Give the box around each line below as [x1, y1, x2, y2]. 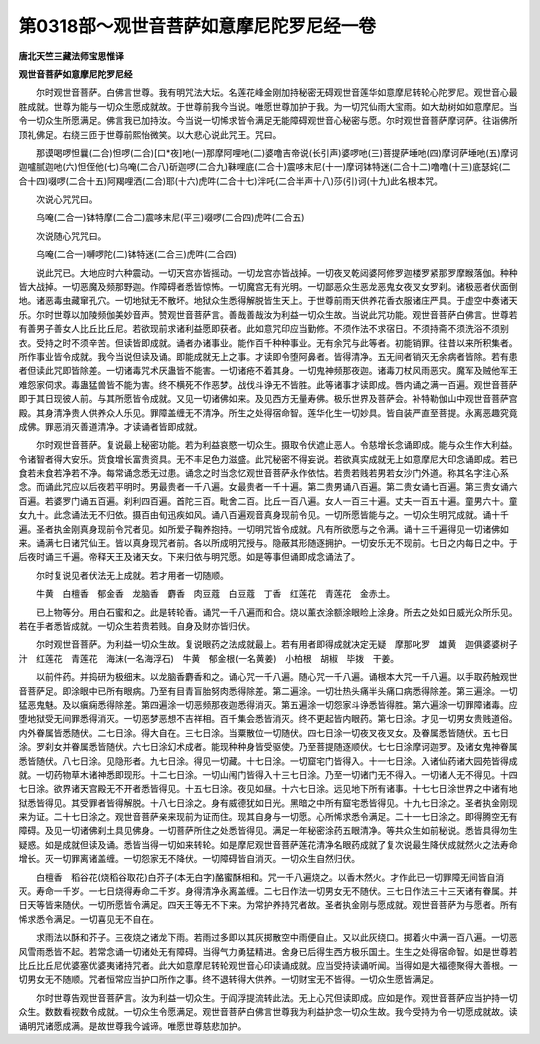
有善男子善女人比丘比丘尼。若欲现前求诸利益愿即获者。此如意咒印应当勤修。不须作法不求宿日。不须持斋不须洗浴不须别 [18, 323, 509, 335]
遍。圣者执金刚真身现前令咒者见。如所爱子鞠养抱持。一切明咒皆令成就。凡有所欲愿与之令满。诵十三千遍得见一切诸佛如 [18, 523, 509, 535]
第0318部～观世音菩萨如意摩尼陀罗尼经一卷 [18, 15, 377, 37]
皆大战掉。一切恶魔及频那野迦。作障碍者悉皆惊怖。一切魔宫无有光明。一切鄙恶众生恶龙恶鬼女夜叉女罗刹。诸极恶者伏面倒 [18, 281, 518, 293]
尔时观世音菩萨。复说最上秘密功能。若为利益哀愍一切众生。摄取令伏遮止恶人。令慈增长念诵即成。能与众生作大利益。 [35, 439, 518, 451]
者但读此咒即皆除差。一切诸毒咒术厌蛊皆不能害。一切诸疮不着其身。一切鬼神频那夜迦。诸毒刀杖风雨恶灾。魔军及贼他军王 [18, 365, 518, 377]
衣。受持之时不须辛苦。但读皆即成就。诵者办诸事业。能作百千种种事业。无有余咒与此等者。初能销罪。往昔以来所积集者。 [18, 336, 518, 349]
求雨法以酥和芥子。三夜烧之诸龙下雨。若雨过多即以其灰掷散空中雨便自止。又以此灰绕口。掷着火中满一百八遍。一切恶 [35, 931, 518, 944]
